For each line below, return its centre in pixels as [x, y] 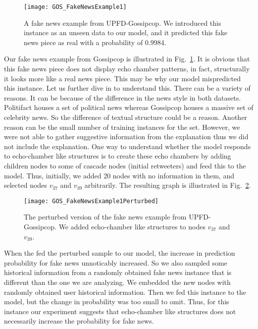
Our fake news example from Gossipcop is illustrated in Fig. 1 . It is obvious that [127, 59]
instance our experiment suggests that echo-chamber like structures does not [120, 311]
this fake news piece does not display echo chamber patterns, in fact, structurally [127, 69]
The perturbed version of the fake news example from [105, 217]
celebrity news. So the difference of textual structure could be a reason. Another [126, 117]
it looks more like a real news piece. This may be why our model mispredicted [122, 78]
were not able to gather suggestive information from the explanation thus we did [126, 137]
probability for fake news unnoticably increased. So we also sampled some [116, 262]
